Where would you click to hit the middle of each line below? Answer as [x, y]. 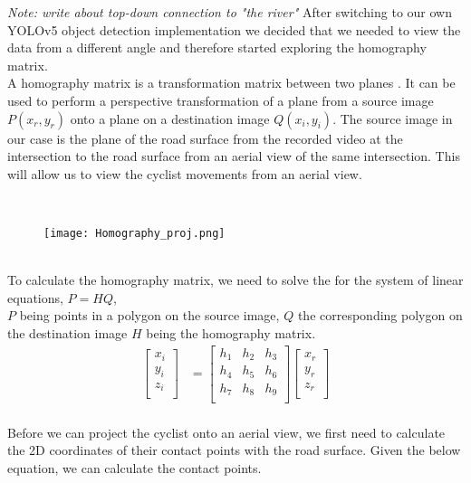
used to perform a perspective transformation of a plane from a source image [221, 100]
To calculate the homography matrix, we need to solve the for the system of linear [235, 280]
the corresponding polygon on [380, 315]
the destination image [67, 332]
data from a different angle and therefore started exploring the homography [217, 47]
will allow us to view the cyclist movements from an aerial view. [185, 173]
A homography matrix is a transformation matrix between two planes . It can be [231, 83]
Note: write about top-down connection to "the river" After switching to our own [230, 12]
